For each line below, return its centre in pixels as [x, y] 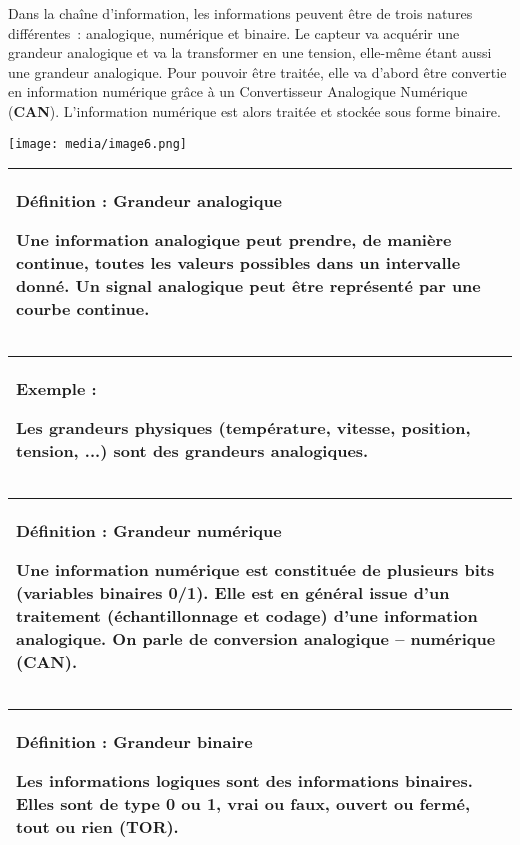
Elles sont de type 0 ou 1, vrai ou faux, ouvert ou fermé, [243, 804]
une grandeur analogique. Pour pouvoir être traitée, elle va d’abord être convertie [257, 71]
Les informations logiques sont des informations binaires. [244, 781]
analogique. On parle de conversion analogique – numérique [256, 639]
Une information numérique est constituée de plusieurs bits [255, 570]
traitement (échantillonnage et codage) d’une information [247, 616]
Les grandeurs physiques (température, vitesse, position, [243, 428]
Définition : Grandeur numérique [149, 531]
